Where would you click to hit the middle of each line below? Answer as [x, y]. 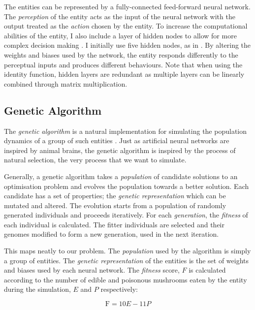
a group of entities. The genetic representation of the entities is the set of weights [127, 260]
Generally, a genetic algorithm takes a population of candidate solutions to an [121, 176]
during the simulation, [37, 289]
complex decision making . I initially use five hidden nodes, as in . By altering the [127, 45]
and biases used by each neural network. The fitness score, [92, 270]
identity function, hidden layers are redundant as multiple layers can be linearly [124, 74]
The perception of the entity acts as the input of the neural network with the [120, 16]
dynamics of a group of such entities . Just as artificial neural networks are [117, 140]
